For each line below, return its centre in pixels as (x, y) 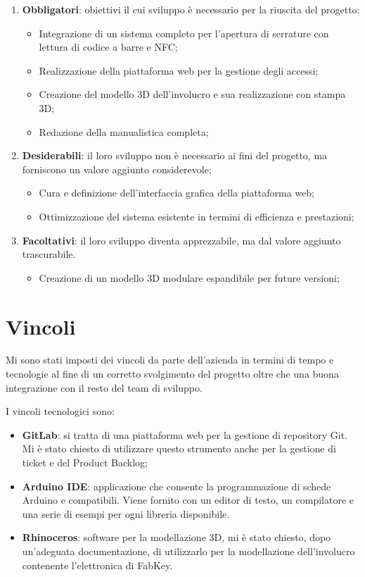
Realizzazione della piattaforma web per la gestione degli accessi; (179, 70)
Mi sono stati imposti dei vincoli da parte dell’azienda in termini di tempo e (170, 360)
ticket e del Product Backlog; (85, 462)
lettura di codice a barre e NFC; (108, 47)
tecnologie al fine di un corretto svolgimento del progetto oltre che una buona (172, 374)
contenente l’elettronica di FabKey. (97, 565)
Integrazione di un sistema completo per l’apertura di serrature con (184, 33)
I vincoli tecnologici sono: (60, 411)
